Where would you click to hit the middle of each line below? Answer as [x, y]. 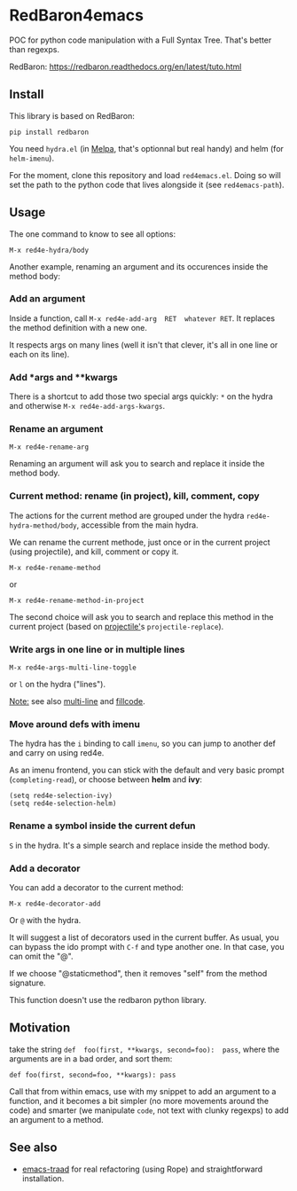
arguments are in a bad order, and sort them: [91, 1058]
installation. [43, 1178]
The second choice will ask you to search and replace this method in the [141, 616]
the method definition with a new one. [78, 327]
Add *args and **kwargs [63, 377]
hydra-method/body [43, 525]
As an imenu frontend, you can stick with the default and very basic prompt [147, 770]
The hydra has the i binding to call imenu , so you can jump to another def [143, 744]
